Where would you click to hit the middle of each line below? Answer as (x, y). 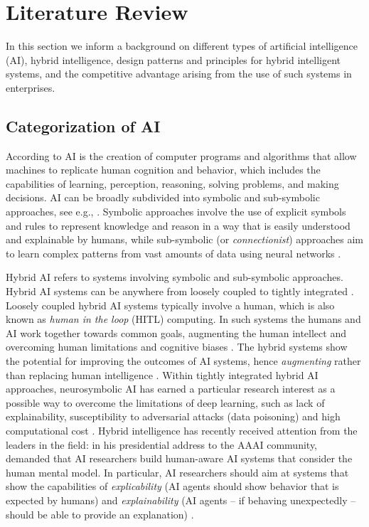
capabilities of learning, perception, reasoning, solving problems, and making (172, 183)
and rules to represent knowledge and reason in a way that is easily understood (178, 225)
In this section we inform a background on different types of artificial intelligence (182, 46)
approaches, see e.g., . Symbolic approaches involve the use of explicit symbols (176, 212)
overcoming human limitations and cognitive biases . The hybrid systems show (177, 347)
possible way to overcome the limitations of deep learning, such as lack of (165, 402)
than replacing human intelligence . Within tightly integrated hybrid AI (162, 374)
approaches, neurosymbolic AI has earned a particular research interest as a (171, 389)
